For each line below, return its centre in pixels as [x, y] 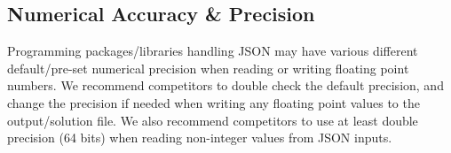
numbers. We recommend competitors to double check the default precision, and [225, 85]
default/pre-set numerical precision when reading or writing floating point [208, 68]
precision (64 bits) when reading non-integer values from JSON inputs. [200, 138]
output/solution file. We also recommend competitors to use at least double [213, 120]
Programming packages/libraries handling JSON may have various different [213, 51]
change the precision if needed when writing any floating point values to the [214, 102]
